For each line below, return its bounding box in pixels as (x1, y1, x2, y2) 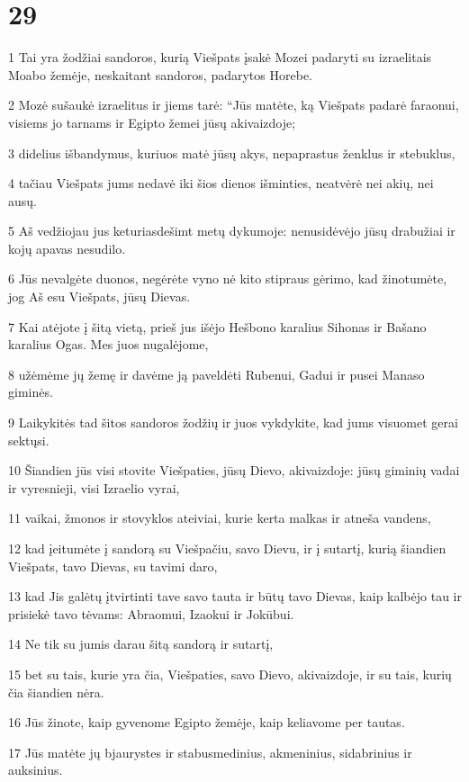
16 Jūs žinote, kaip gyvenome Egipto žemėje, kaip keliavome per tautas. (8, 713, 405, 732)
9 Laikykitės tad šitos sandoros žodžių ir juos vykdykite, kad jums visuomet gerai (8, 413, 458, 432)
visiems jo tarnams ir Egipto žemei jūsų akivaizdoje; (8, 112, 296, 131)
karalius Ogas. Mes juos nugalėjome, (8, 335, 209, 354)
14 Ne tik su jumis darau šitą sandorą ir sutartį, (8, 634, 274, 653)
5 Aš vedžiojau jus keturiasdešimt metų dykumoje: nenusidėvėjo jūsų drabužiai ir (8, 221, 455, 240)
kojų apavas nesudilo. (8, 238, 126, 257)
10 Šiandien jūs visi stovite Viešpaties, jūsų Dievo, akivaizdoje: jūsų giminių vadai (8, 461, 460, 480)
